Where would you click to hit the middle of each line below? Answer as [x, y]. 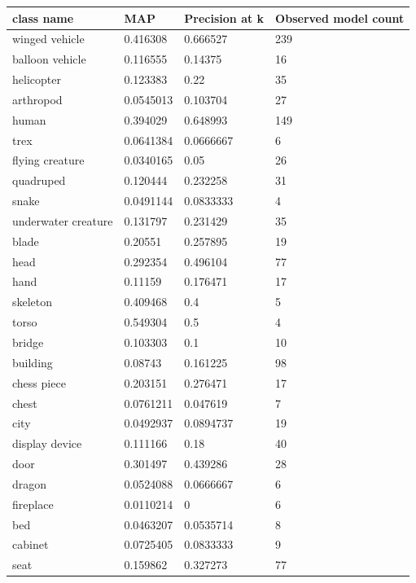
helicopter [37, 79]
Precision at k [224, 18]
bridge [28, 342]
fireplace [33, 504]
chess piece [39, 382]
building [33, 362]
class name [43, 18]
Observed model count [340, 18]
